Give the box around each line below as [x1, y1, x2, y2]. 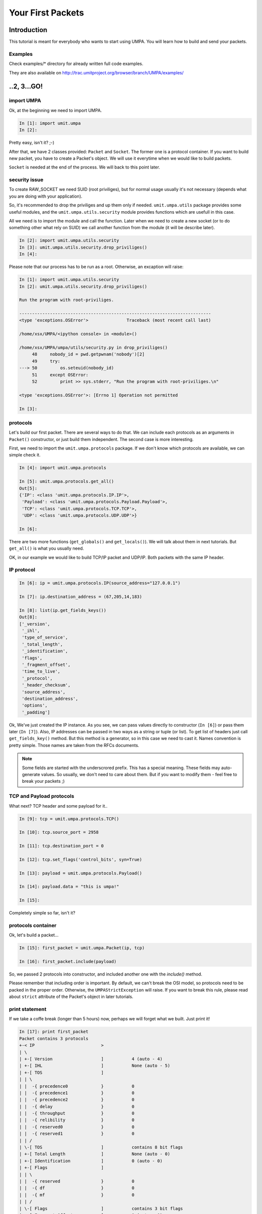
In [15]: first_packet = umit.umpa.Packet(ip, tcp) [19, 945, 145, 951]
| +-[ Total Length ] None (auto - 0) [19, 1151, 170, 1157]
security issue [9, 176, 44, 183]
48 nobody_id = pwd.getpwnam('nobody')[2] [32, 352, 145, 357]
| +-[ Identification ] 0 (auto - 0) [19, 1158, 163, 1163]
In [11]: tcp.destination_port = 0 [19, 843, 104, 849]
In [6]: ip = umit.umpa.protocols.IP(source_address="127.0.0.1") [19, 580, 180, 586]
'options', [22, 703, 48, 708]
